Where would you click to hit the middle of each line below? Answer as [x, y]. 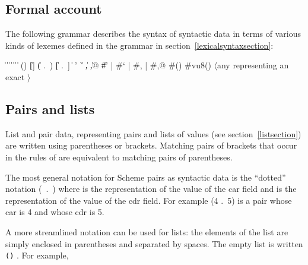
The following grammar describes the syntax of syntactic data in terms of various [153, 34]
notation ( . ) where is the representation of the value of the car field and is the [151, 189]
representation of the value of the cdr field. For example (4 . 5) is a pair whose [149, 200]
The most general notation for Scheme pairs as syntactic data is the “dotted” [146, 177]
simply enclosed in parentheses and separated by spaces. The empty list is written [154, 243]
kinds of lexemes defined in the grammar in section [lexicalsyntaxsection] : [139, 45]
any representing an [253, 65]
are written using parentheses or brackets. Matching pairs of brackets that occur [151, 145]
